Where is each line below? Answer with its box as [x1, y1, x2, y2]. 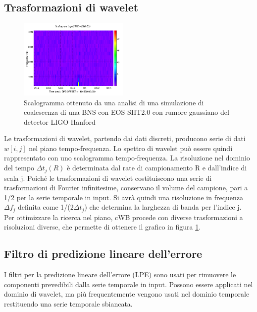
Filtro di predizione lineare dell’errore [4, 246, 203, 261]
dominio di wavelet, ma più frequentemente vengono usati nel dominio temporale [4, 289, 250, 299]
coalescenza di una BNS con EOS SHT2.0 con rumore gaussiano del [24, 107, 229, 117]
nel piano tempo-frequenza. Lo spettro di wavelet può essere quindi [29, 143, 233, 153]
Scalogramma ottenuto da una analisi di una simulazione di [24, 97, 204, 107]
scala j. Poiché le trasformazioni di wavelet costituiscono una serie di [4, 172, 212, 183]
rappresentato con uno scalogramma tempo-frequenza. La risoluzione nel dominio [4, 153, 250, 163]
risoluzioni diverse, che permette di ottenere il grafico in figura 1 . [4, 222, 201, 232]
